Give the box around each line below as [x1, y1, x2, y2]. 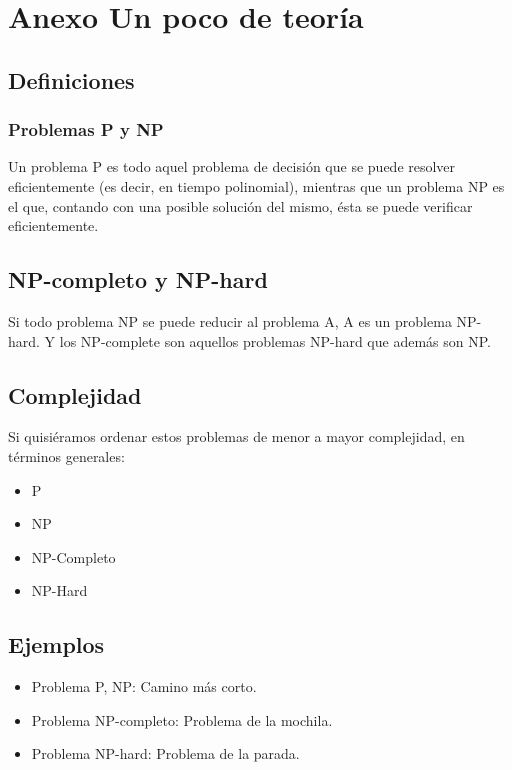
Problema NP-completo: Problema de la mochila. [31, 709, 333, 730]
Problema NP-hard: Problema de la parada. [31, 743, 300, 764]
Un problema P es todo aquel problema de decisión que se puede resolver [8, 156, 456, 177]
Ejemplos [8, 629, 105, 660]
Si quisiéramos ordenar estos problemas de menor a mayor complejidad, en [8, 426, 465, 447]
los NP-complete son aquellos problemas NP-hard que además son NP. [59, 330, 491, 351]
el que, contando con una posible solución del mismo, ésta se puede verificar [8, 195, 473, 216]
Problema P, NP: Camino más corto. [31, 676, 257, 697]
